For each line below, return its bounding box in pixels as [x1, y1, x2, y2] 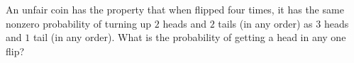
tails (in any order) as [218, 16, 313, 30]
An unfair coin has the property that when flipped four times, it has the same [6, 2, 344, 16]
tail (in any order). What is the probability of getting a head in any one [33, 30, 346, 45]
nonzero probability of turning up [6, 16, 152, 30]
